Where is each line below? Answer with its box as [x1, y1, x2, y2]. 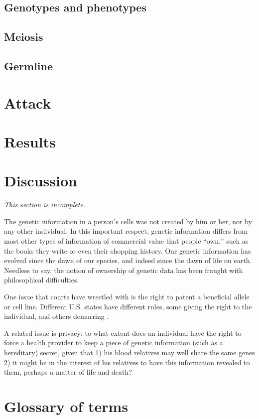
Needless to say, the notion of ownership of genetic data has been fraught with [4, 265, 243, 275]
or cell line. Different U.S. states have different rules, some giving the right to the [4, 301, 252, 311]
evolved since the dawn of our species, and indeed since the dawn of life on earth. [4, 255, 252, 266]
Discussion [4, 170, 77, 191]
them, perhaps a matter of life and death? [4, 367, 132, 377]
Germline [4, 58, 53, 73]
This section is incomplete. [4, 199, 86, 210]
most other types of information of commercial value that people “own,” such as [4, 236, 249, 246]
